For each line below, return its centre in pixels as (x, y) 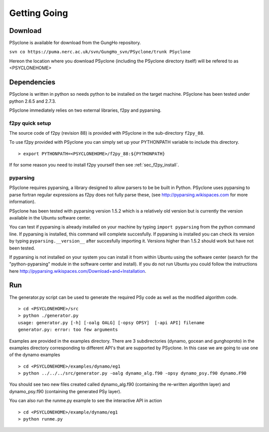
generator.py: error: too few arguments (68, 330)
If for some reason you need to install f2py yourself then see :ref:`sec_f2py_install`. (94, 165)
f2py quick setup (30, 123)
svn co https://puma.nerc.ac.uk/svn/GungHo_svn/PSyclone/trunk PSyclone (100, 52)
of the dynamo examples (35, 355)
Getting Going (39, 13)
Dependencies (32, 82)
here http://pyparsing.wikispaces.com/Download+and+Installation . (78, 271)
